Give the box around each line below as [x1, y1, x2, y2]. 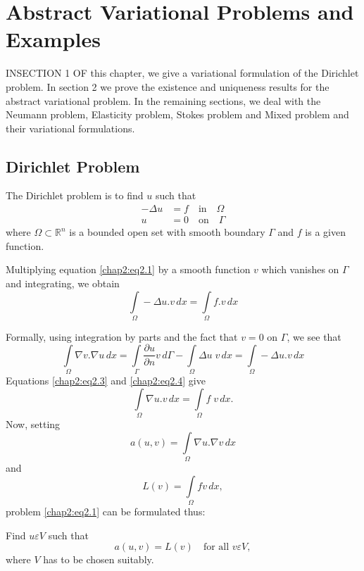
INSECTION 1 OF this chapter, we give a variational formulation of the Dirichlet [6, 65, 359, 80]
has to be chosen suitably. [43, 552, 154, 567]
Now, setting [6, 417, 61, 432]
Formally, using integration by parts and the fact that [6, 329, 238, 344]
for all [203, 542, 230, 553]
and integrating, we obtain [6, 275, 120, 290]
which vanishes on [261, 262, 339, 277]
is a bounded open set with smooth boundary [69, 225, 265, 239]
